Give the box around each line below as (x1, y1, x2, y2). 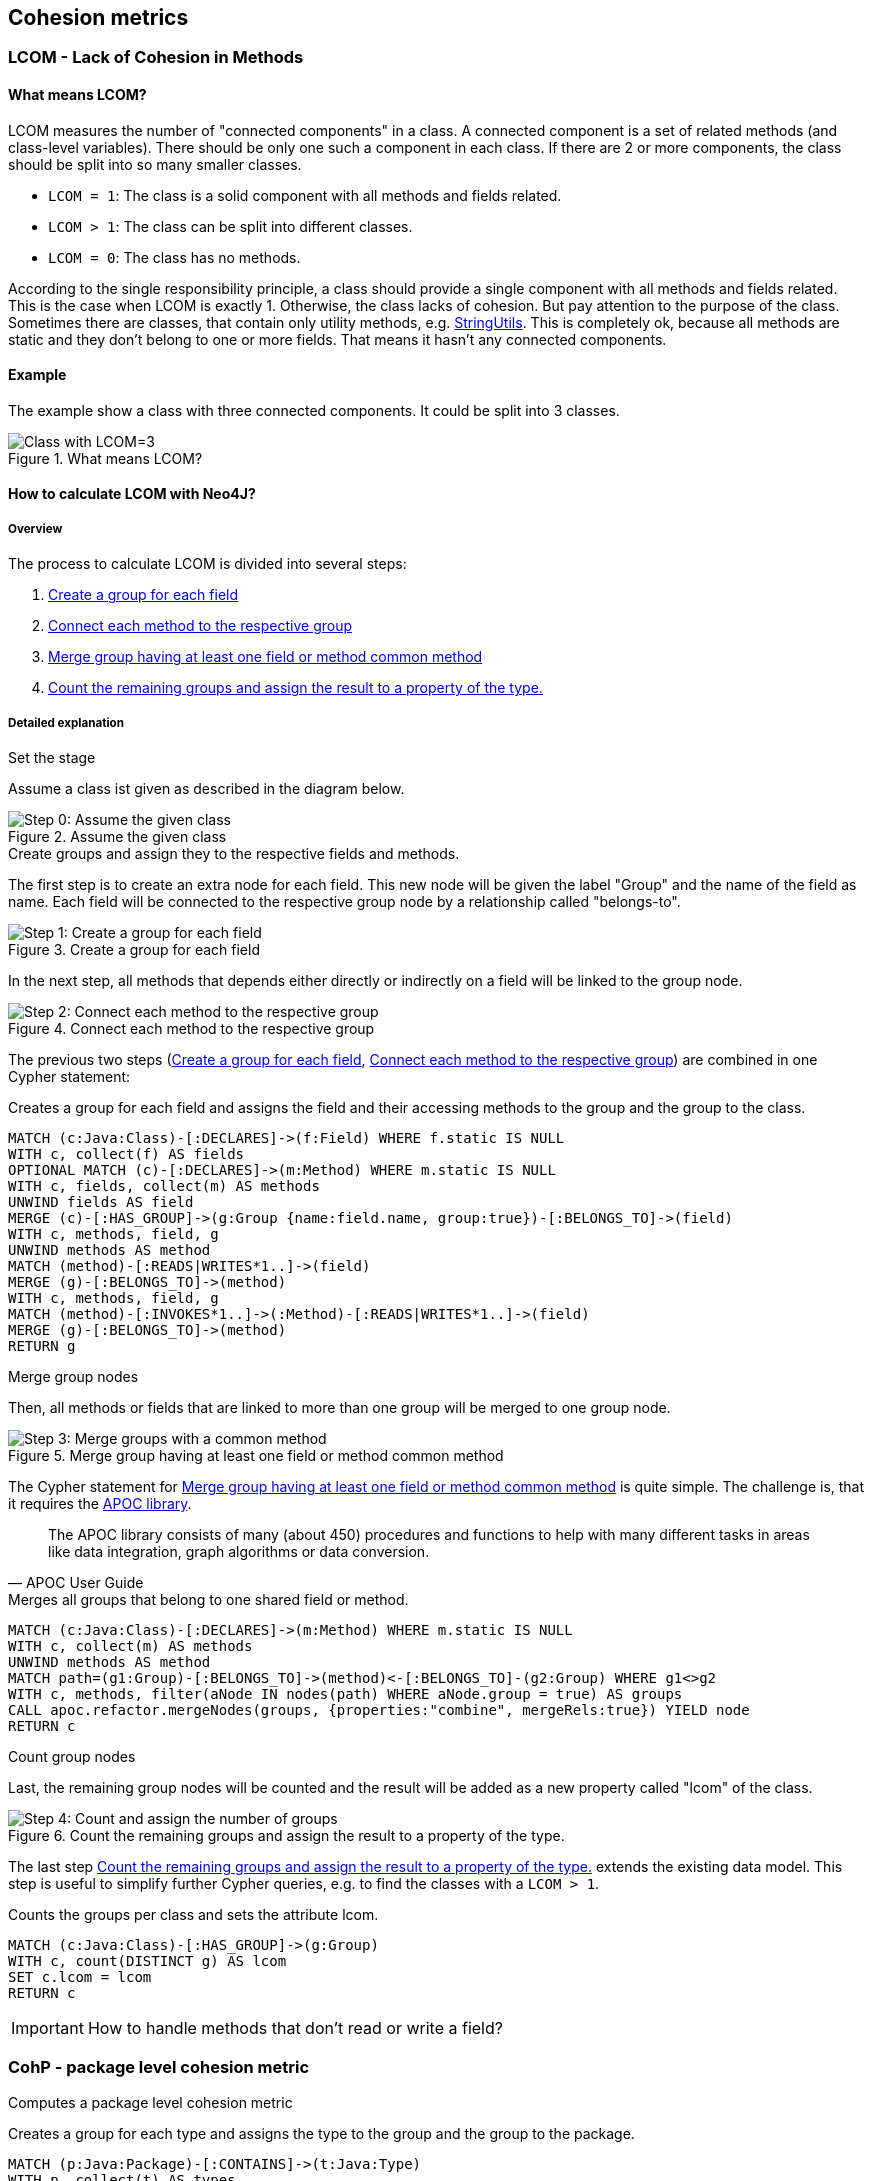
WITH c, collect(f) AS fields (8, 1146, 245, 1163)
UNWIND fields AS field (8, 1194, 194, 1211)
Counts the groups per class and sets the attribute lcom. (8, 1906, 379, 1924)
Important (11, 2018, 84, 2039)
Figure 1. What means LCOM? (8, 449, 203, 467)
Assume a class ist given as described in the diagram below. (8, 780, 405, 798)
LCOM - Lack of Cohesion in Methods (8, 47, 304, 68)
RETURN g (8, 1338, 76, 1355)
